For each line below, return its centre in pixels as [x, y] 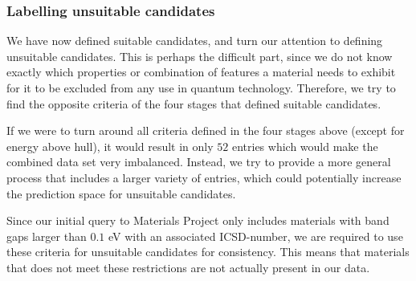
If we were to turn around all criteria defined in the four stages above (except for [206, 130]
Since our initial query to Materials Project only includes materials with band [198, 220]
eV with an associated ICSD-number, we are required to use [255, 236]
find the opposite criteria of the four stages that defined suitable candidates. [194, 103]
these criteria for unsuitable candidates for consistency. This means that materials [208, 252]
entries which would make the [305, 146]
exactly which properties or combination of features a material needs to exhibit [201, 72]
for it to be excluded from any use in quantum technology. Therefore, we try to [201, 88]
